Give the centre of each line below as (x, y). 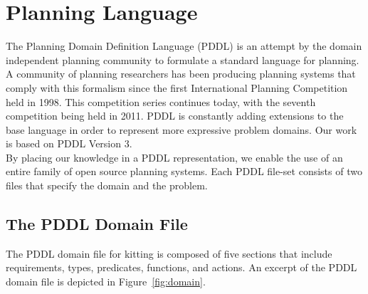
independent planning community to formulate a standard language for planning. (183, 59)
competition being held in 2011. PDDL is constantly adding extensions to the (175, 116)
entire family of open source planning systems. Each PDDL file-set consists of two (184, 171)
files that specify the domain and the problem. (107, 185)
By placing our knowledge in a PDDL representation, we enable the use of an (174, 157)
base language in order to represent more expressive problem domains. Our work (182, 129)
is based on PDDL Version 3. (69, 143)
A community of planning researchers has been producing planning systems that (181, 74)
